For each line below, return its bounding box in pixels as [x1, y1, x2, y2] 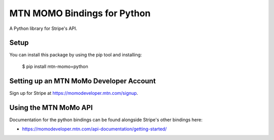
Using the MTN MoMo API [9, 103, 93, 112]
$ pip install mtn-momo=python [22, 63, 88, 69]
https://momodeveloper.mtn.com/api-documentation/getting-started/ [22, 126, 167, 132]
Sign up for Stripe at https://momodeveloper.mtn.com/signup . [9, 90, 139, 96]
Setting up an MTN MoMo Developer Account [9, 77, 156, 85]
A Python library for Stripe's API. [9, 25, 78, 31]
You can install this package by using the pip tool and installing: [9, 52, 142, 58]
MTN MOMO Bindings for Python [9, 8, 151, 19]
